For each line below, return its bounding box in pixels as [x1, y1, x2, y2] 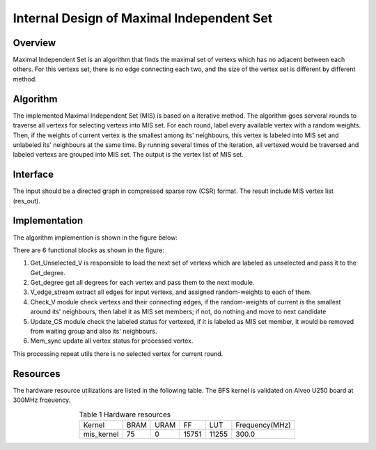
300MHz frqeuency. [13, 396, 71, 404]
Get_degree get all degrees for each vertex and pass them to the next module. [30, 279, 255, 287]
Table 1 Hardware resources [79, 410, 171, 419]
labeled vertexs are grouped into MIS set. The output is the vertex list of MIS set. [13, 150, 244, 159]
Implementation [13, 215, 84, 226]
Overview [13, 37, 56, 49]
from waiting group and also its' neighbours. [30, 327, 157, 336]
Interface [13, 169, 54, 180]
